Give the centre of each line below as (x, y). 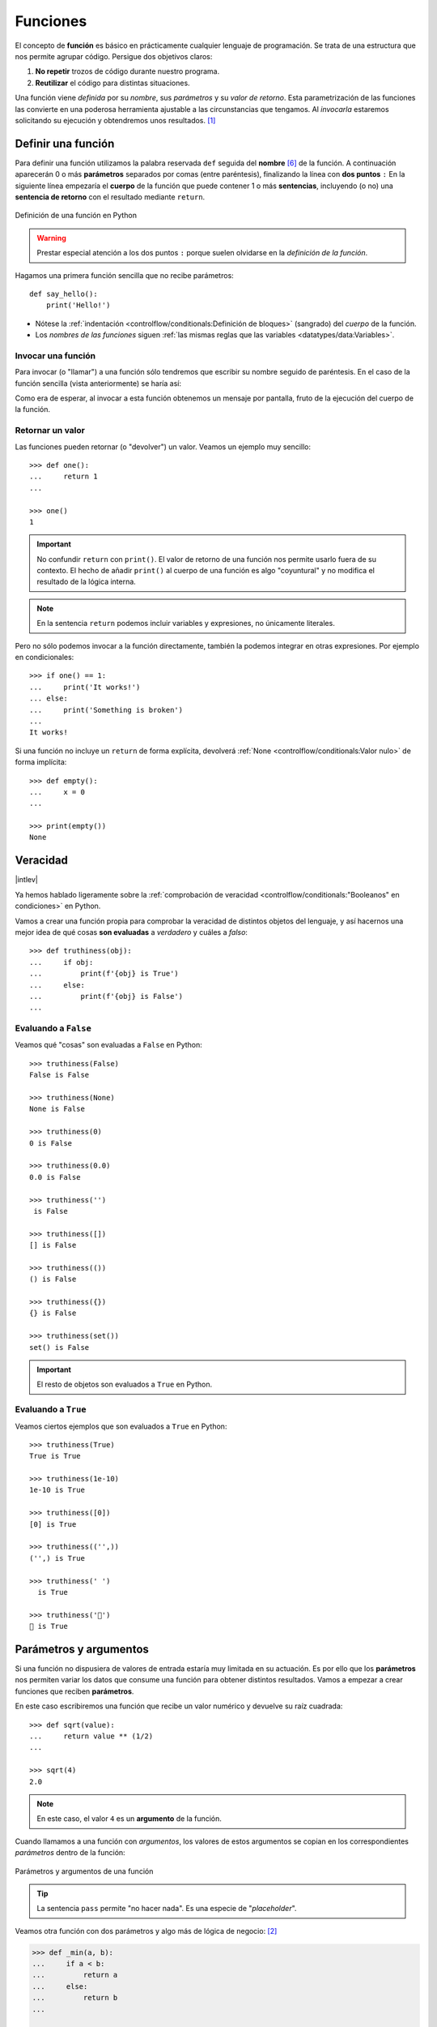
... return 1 (64, 477)
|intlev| (26, 880)
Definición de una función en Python (76, 216)
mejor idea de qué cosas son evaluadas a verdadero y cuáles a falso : (132, 932)
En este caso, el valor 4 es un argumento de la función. (129, 1819)
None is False (57, 1109)
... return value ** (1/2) (91, 1736)
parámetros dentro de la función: (70, 1853)
